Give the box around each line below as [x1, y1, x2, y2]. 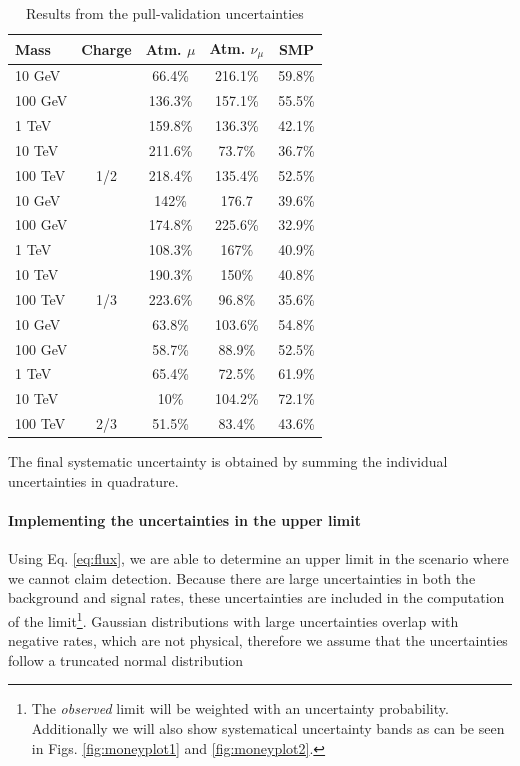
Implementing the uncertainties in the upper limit [8, 509, 361, 530]
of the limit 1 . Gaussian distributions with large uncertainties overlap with [8, 607, 459, 631]
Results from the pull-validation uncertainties [25, 3, 304, 23]
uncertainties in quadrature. [8, 470, 179, 491]
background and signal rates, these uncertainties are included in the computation [8, 587, 505, 608]
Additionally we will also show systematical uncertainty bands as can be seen [31, 718, 505, 738]
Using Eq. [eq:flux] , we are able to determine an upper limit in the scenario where [8, 548, 509, 569]
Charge [81, 38, 132, 59]
